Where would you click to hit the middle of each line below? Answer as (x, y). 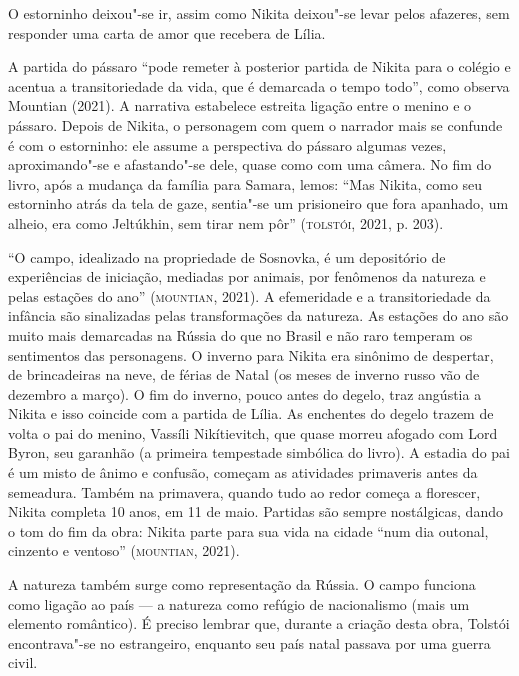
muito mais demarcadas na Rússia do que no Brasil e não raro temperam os (240, 334)
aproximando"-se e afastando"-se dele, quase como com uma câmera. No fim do (250, 164)
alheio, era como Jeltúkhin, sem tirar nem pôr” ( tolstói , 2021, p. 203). (226, 222)
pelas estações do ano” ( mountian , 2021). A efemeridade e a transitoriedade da (249, 295)
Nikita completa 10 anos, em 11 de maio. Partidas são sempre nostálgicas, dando (255, 511)
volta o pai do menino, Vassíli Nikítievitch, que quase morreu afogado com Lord (253, 432)
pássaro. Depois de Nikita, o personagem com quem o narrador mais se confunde (255, 124)
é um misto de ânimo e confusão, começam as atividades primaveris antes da (243, 472)
